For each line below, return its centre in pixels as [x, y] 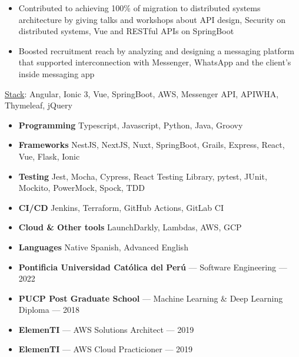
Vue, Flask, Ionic [49, 156]
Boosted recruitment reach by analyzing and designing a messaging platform [156, 50]
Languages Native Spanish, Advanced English [103, 247]
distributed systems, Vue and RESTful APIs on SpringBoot [126, 31]
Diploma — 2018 [49, 310]
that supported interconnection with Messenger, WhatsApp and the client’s [155, 62]
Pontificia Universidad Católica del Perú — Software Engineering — [153, 267]
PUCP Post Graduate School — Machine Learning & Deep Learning [151, 298]
